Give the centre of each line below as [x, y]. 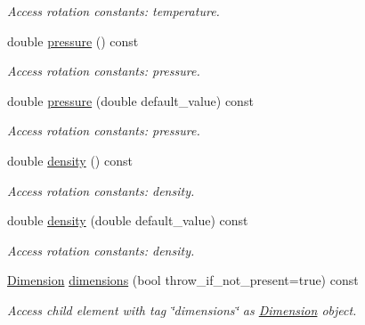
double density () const [70, 160]
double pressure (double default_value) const [130, 100]
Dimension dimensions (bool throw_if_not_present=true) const [183, 280]
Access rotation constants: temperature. [114, 11]
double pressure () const [73, 41]
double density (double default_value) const [128, 220]
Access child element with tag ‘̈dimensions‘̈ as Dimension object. [182, 309]
